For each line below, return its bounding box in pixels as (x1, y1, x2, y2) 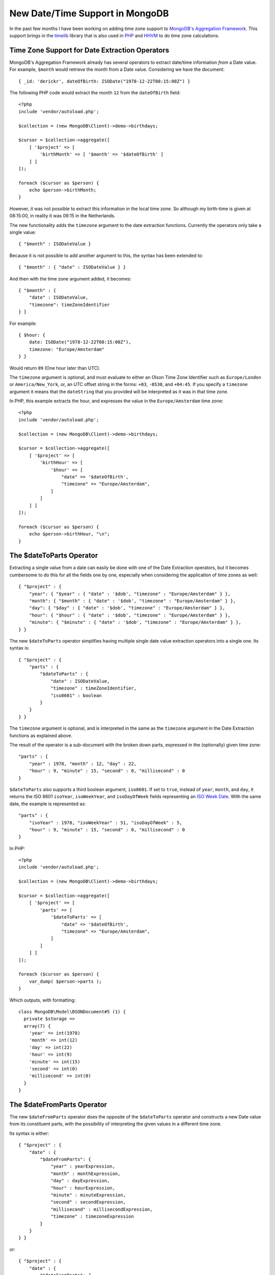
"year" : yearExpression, (50, 1163, 116, 1169)
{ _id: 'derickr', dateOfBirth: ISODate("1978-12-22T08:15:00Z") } (18, 78, 190, 84)
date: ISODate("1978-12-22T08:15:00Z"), (29, 339, 132, 345)
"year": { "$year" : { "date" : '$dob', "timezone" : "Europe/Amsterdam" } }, (29, 591, 231, 597)
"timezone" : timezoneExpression (50, 1214, 134, 1219)
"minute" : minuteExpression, (50, 1192, 126, 1198)
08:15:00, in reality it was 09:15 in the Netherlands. (9, 213, 116, 219)
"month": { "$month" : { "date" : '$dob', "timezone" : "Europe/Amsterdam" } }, (29, 598, 236, 604)
